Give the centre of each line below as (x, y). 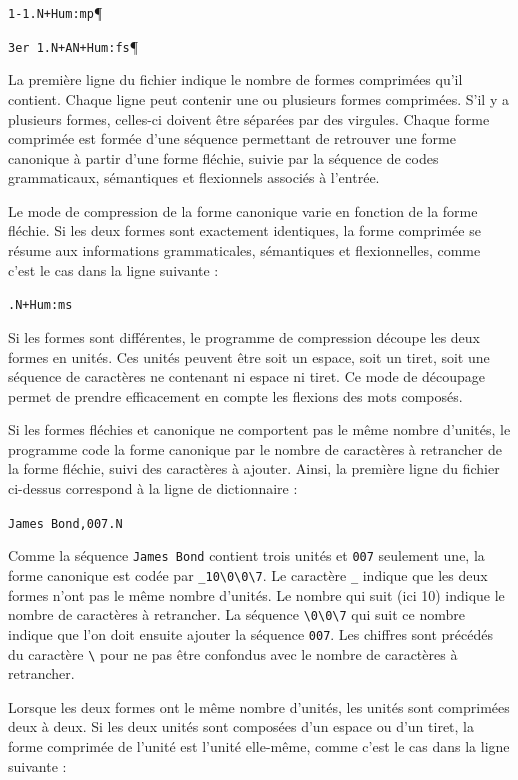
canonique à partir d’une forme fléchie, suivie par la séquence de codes (223, 157)
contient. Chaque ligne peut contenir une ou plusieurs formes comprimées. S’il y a (258, 98)
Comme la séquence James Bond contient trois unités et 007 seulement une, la (246, 555)
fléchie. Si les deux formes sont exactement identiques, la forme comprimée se (244, 230)
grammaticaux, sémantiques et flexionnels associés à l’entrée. (194, 177)
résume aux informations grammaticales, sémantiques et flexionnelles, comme (244, 250)
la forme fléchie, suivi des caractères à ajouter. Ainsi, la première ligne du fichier (254, 468)
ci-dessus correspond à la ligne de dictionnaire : (153, 488)
